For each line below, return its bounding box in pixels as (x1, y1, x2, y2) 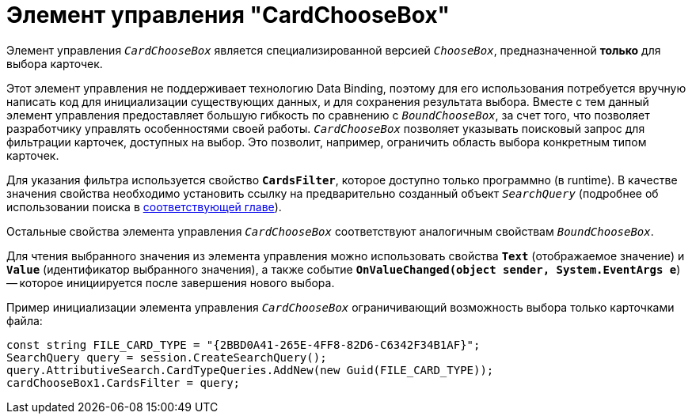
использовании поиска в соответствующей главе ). (6, 199, 282, 214)
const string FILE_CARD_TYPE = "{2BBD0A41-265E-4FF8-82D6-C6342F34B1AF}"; (6, 338, 481, 351)
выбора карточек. (6, 56, 103, 70)
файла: (6, 313, 43, 327)
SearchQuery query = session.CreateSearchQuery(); (6, 350, 327, 364)
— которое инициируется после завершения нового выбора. (6, 275, 335, 289)
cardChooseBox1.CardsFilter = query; (6, 376, 241, 389)
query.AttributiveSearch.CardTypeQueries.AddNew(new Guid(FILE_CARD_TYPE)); (6, 363, 494, 376)
